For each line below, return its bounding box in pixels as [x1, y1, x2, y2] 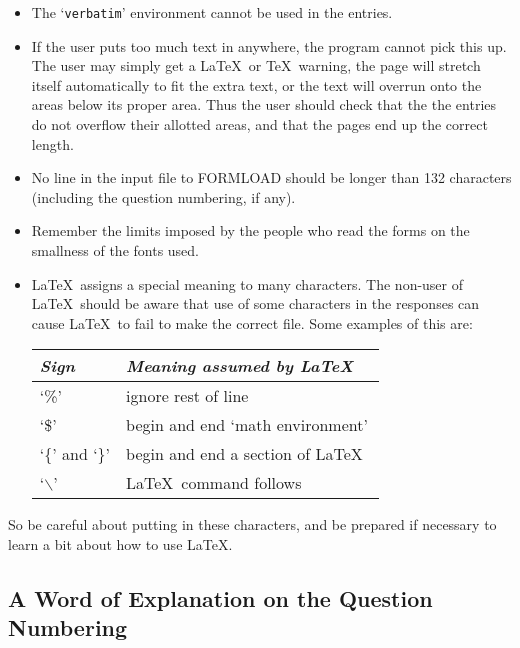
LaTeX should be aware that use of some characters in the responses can [31, 293, 480, 314]
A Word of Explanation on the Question [8, 582, 433, 613]
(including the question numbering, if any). [31, 186, 296, 207]
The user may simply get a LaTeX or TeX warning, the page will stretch [31, 55, 481, 76]
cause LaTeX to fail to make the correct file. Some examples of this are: [31, 312, 473, 333]
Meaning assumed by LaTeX [126, 354, 354, 378]
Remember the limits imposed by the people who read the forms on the [31, 220, 470, 241]
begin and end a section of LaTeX [126, 442, 363, 466]
